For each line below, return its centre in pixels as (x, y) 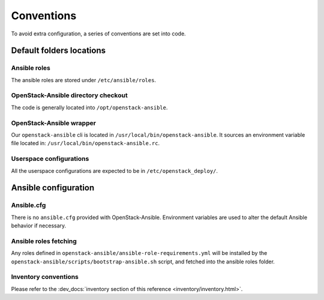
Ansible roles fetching (44, 241)
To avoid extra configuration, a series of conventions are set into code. (98, 34)
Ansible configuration (53, 188)
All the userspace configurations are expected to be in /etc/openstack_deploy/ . (115, 170)
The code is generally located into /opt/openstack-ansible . (89, 107)
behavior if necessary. (39, 226)
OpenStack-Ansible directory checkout (70, 95)
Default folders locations (58, 51)
